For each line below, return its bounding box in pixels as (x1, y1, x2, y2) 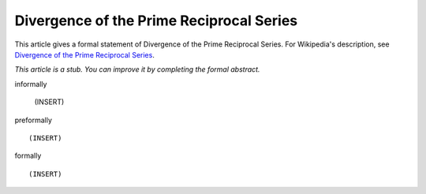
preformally (14, 115, 53, 125)
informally (14, 79, 47, 88)
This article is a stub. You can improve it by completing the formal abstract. (14, 65, 260, 74)
